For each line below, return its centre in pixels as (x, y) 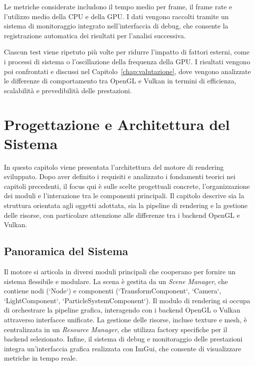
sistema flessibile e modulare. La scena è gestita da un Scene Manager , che (116, 281)
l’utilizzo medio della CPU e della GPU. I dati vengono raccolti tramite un (116, 16)
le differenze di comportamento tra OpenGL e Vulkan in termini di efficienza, (120, 81)
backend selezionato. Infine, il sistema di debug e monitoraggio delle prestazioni (123, 339)
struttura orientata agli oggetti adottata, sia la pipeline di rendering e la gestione (126, 205)
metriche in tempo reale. (41, 358)
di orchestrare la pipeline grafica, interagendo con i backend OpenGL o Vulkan (122, 310)
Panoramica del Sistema (66, 251)
